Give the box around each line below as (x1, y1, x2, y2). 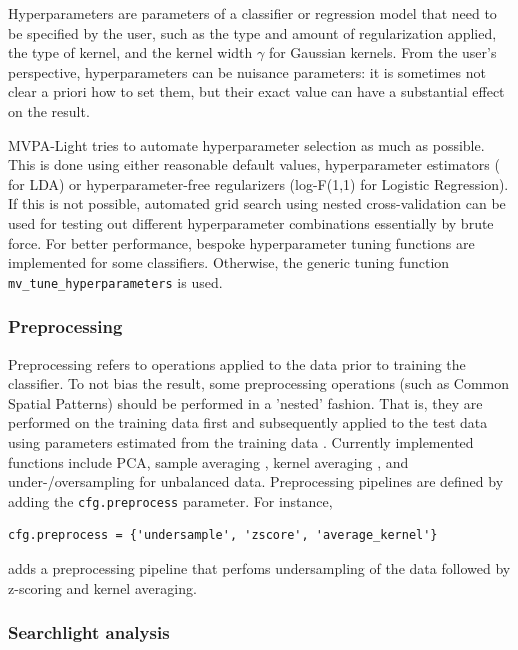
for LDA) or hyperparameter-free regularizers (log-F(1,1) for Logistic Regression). (8, 173, 509, 194)
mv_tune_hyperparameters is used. (8, 271, 223, 292)
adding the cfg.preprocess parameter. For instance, (8, 490, 333, 511)
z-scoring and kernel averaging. (8, 577, 197, 598)
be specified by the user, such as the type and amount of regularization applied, (8, 22, 497, 43)
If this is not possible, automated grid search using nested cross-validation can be (8, 193, 506, 214)
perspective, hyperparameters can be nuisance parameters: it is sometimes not (8, 61, 486, 82)
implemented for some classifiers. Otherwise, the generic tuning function (8, 252, 450, 273)
